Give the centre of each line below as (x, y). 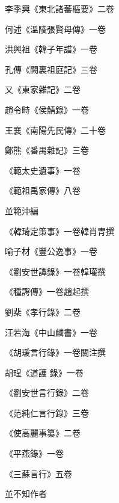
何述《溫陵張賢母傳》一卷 (55, 29)
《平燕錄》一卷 (34, 453)
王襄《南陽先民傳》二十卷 (55, 130)
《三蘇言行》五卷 (38, 473)
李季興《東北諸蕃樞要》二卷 (59, 8)
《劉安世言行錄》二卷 (47, 393)
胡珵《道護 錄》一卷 (44, 372)
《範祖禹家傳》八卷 (43, 190)
